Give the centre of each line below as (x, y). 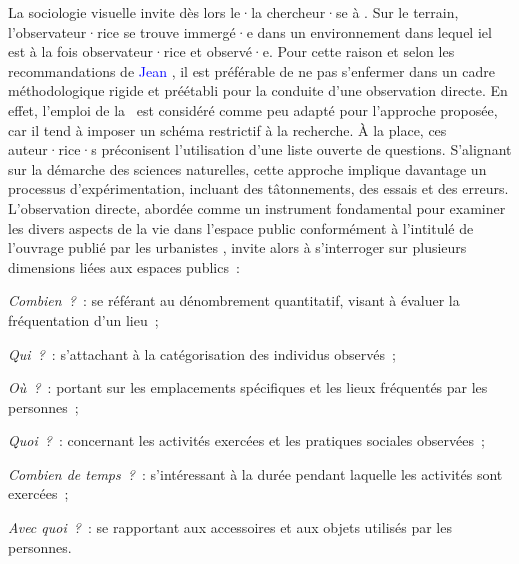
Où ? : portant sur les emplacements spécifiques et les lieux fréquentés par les (248, 387)
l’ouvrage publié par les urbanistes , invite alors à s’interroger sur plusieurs (237, 247)
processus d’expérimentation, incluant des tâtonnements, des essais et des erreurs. (258, 188)
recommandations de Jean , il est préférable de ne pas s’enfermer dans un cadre (251, 70)
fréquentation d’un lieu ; (83, 319)
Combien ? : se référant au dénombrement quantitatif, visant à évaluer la (234, 300)
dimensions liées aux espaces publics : (124, 266)
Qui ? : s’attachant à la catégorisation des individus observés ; (202, 353)
